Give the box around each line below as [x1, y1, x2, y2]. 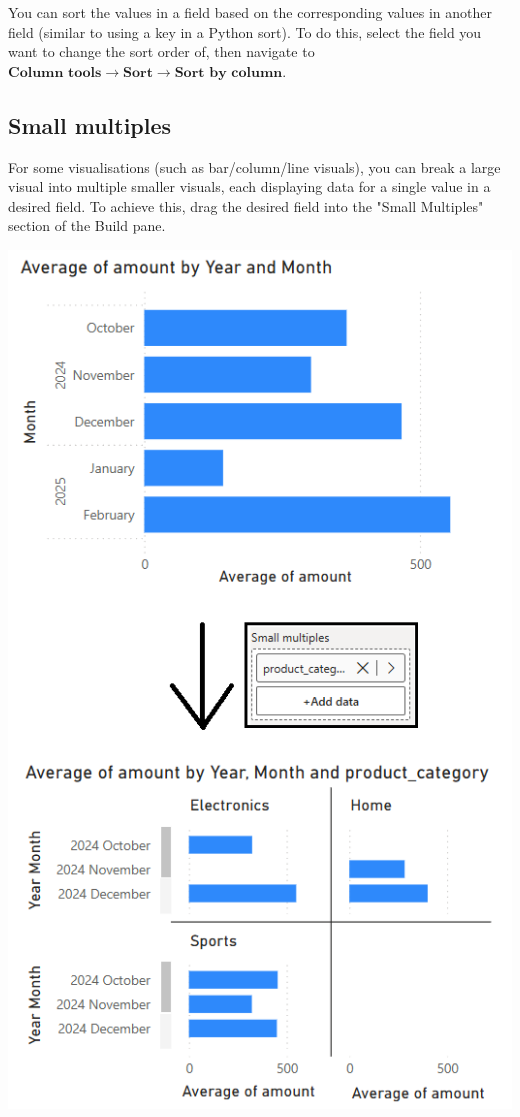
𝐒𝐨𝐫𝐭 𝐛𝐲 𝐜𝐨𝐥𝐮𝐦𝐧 [174, 65, 283, 80]
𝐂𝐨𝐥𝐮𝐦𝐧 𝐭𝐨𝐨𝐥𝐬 [8, 65, 102, 80]
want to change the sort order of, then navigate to [8, 41, 315, 62]
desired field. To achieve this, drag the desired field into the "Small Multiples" [8, 195, 484, 216]
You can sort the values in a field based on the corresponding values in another [8, 2, 492, 22]
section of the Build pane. [8, 215, 166, 236]
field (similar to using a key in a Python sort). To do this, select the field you [8, 21, 482, 42]
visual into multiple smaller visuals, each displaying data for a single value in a [8, 176, 491, 197]
